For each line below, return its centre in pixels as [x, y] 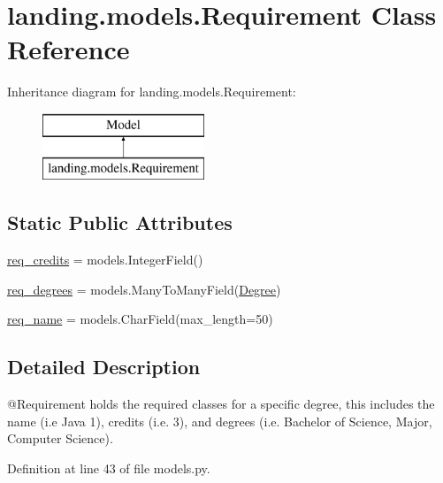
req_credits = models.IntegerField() [105, 260]
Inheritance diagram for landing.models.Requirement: [152, 92]
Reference [69, 49]
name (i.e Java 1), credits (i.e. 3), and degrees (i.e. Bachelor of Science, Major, [220, 421]
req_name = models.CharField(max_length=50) [140, 319]
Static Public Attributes [120, 222]
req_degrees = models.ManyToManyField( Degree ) [144, 289]
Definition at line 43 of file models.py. [109, 468]
